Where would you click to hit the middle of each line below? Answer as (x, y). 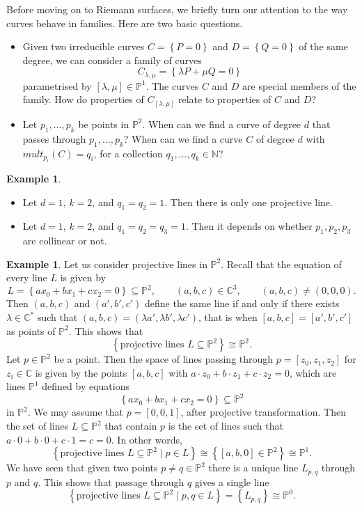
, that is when (228, 317)
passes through (54, 138)
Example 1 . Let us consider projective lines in (107, 264)
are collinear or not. (65, 241)
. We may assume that (76, 412)
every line (27, 277)
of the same (323, 46)
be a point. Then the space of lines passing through (164, 359)
